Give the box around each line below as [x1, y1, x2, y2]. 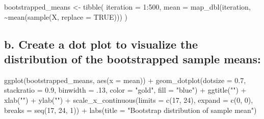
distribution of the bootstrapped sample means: [4, 51, 261, 66]
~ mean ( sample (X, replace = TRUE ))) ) [4, 11, 128, 22]
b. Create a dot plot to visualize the [4, 36, 198, 52]
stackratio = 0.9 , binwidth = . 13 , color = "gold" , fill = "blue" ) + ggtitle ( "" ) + [4, 85, 247, 95]
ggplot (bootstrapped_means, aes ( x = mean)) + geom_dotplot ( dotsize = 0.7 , [4, 74, 246, 85]
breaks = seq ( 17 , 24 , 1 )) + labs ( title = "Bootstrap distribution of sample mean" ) [4, 104, 257, 115]
